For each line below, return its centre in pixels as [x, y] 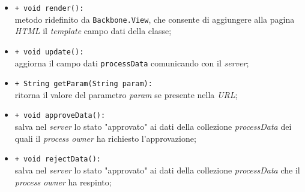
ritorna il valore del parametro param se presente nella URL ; [126, 94]
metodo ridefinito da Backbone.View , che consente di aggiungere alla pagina [155, 19]
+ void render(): [49, 8]
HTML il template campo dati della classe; [93, 31]
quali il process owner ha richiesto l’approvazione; [105, 138]
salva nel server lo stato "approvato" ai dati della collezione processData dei [153, 127]
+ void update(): [49, 52]
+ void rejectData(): [58, 159]
